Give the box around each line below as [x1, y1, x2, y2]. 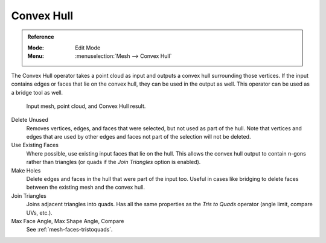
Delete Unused [11, 116, 48, 124]
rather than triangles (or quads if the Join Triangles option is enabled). [26, 159, 201, 166]
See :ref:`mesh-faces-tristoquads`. [26, 226, 113, 233]
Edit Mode [75, 44, 101, 51]
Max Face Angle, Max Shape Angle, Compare [11, 217, 124, 224]
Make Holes [11, 166, 41, 174]
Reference [27, 33, 54, 40]
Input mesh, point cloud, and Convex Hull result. [26, 103, 146, 110]
